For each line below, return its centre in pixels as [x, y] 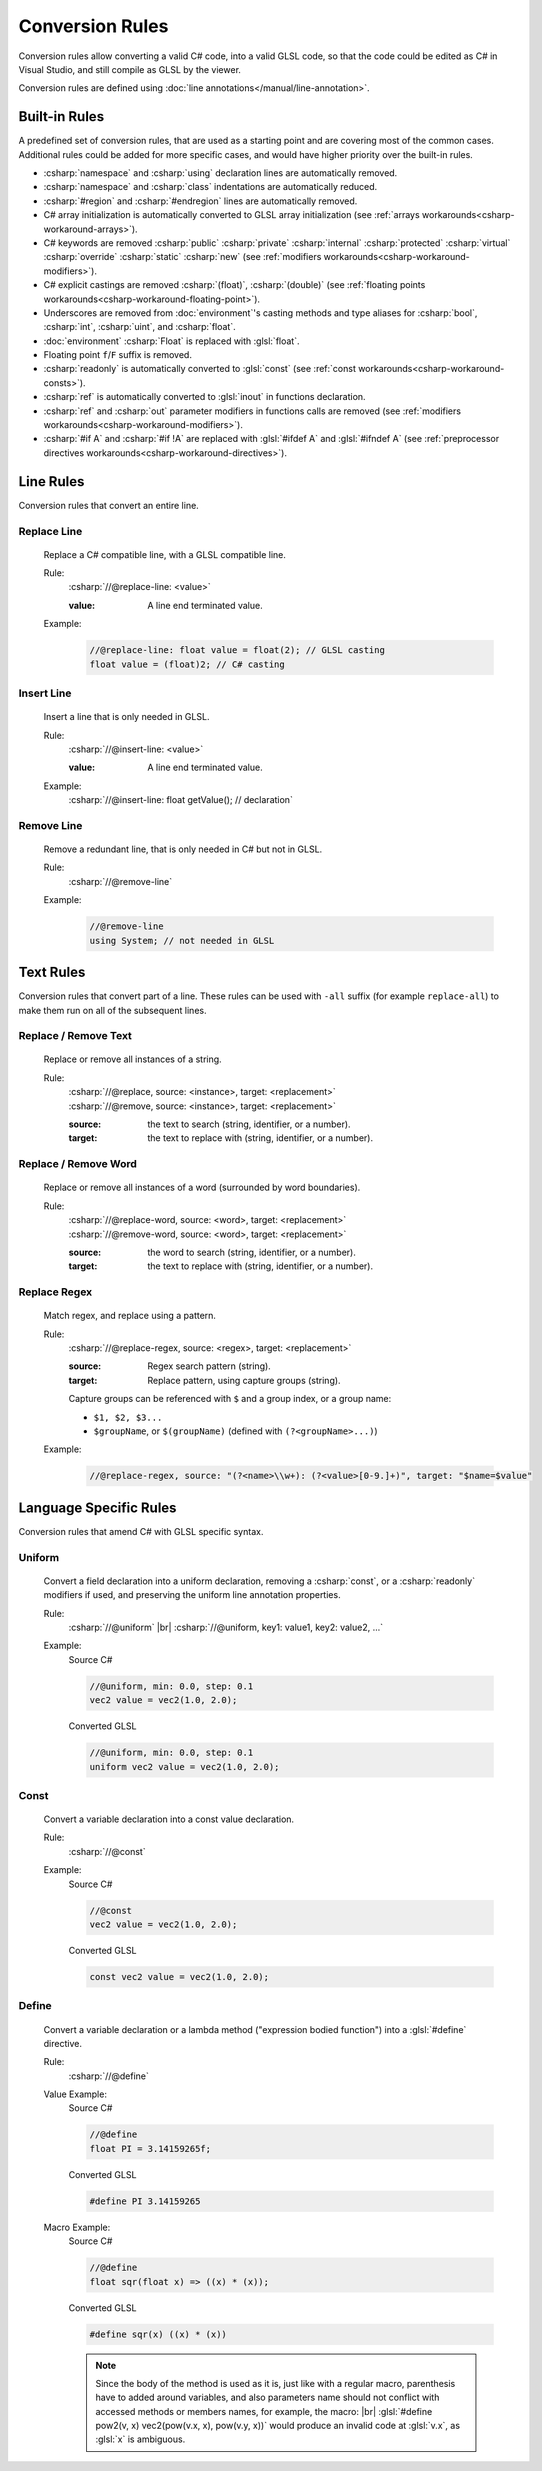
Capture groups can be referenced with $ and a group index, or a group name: [230, 1399]
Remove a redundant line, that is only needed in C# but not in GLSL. [183, 849]
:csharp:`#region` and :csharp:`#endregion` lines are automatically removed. [200, 201]
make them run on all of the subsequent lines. [112, 1010]
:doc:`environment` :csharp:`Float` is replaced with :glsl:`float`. [171, 341]
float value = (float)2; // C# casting [187, 664]
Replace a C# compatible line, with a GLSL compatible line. [165, 554]
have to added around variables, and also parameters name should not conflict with [267, 2397]
